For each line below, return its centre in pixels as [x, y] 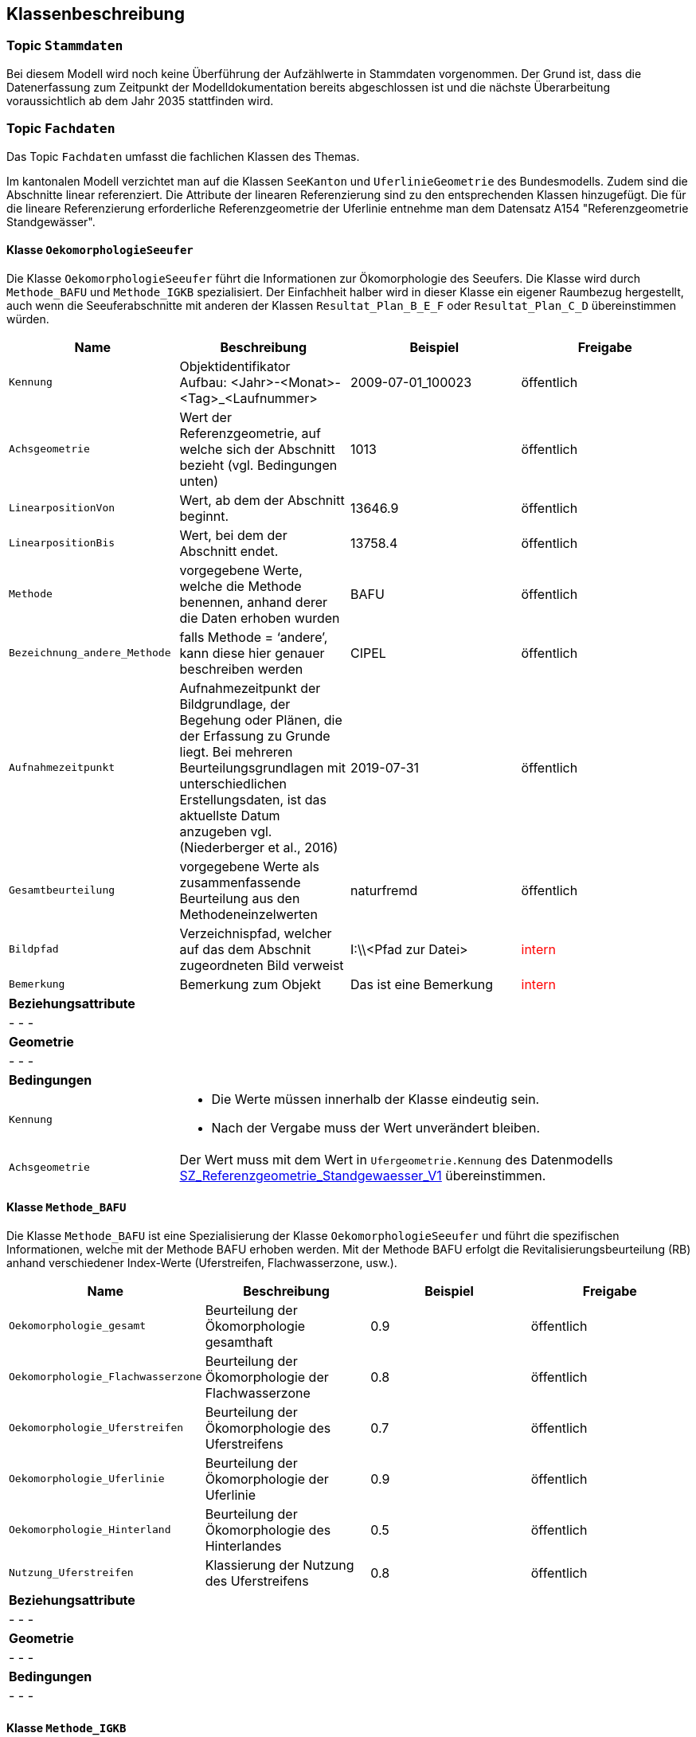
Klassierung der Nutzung [280, 1565]
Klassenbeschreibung [96, 14]
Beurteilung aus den [240, 898]
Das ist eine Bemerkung [422, 984]
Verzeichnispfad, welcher [256, 933]
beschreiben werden [241, 669]
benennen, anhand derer [254, 602]
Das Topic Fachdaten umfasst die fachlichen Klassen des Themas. [183, 156]
